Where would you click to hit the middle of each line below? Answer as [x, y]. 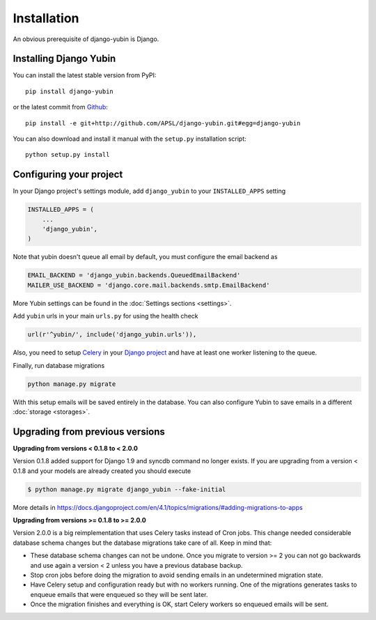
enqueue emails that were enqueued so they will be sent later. [119, 594]
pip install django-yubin [70, 91]
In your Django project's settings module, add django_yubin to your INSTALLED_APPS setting [149, 191]
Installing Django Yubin [64, 59]
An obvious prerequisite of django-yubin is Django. [86, 39]
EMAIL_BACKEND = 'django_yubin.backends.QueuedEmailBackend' [134, 276]
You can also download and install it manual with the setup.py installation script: [130, 139]
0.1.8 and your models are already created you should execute [102, 471]
